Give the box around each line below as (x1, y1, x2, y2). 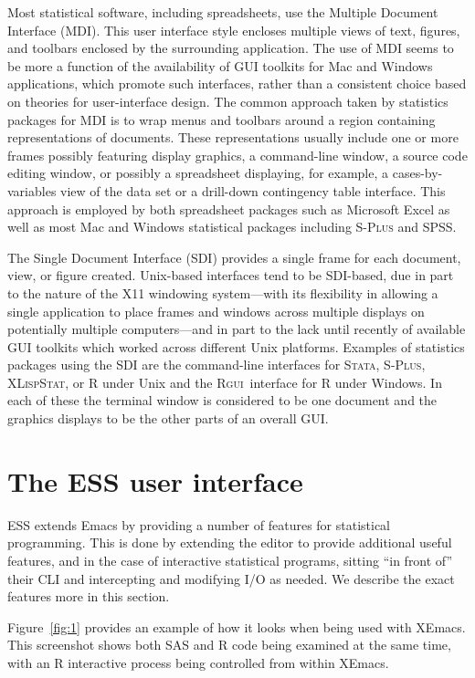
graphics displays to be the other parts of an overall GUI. (7, 409, 329, 428)
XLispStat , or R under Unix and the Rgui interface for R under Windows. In (7, 372, 442, 391)
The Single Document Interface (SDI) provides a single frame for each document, (7, 247, 461, 266)
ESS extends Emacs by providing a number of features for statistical (7, 515, 391, 534)
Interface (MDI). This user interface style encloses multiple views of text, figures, (7, 20, 460, 39)
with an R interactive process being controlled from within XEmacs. (7, 652, 389, 672)
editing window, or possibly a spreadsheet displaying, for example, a (7, 163, 389, 183)
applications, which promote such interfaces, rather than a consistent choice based (7, 74, 467, 93)
